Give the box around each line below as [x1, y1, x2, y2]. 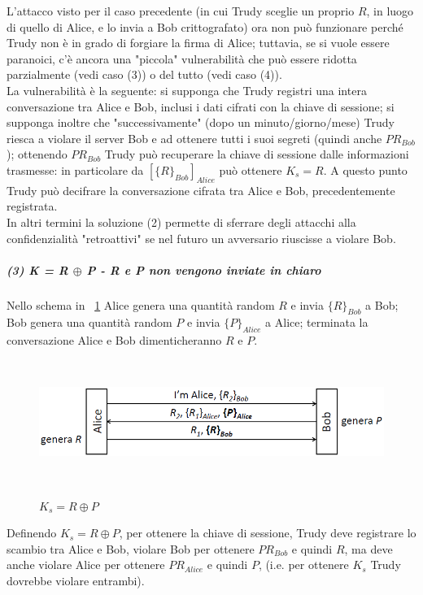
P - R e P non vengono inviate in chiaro [86, 261, 321, 278]
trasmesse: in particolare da [7, 161, 144, 178]
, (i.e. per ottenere [258, 556, 349, 573]
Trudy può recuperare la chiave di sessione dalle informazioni [104, 145, 409, 163]
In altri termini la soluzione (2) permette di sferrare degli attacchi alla [7, 213, 356, 230]
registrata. [7, 198, 58, 215]
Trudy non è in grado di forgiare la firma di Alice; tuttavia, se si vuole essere [7, 34, 390, 51]
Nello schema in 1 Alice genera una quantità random [7, 296, 275, 313]
